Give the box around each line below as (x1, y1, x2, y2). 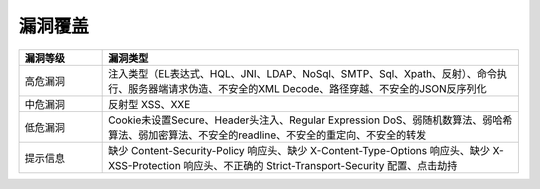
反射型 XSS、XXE (108, 97, 191, 111)
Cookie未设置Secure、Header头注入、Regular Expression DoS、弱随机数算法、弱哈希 (108, 113, 513, 127)
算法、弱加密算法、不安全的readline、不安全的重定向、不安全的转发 (108, 128, 427, 142)
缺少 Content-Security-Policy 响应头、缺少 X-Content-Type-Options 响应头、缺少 (108, 143, 490, 157)
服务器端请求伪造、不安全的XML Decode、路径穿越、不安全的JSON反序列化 (128, 81, 487, 95)
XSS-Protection (108, 158, 182, 172)
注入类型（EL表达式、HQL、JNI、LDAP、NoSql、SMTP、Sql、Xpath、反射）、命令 (108, 66, 498, 80)
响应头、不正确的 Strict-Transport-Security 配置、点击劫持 (183, 158, 458, 172)
